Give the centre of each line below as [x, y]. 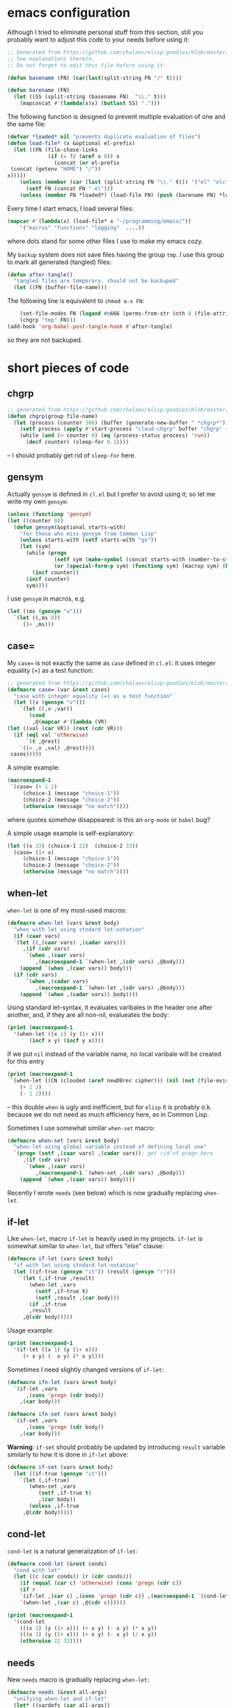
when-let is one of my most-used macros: [67, 910]
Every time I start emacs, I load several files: [71, 208]
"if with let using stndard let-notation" [76, 1266]
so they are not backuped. [45, 340]
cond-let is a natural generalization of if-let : [72, 1551]
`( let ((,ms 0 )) [37, 618]
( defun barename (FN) [39, 91]
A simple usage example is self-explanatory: [71, 833]
